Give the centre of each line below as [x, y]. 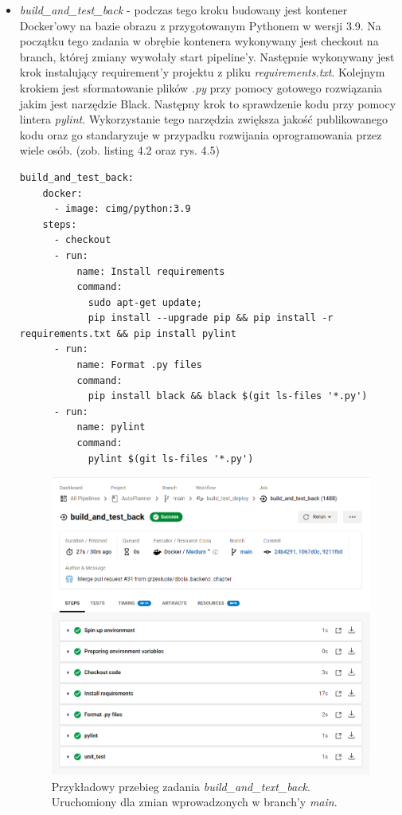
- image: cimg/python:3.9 [122, 209]
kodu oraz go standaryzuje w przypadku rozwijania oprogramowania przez [201, 134]
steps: [60, 224]
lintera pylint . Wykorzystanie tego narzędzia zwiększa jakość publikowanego [203, 119]
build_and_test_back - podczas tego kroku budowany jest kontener [183, 10]
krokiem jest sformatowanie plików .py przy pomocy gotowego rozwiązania [201, 87]
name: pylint [111, 427]
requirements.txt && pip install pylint [128, 333]
